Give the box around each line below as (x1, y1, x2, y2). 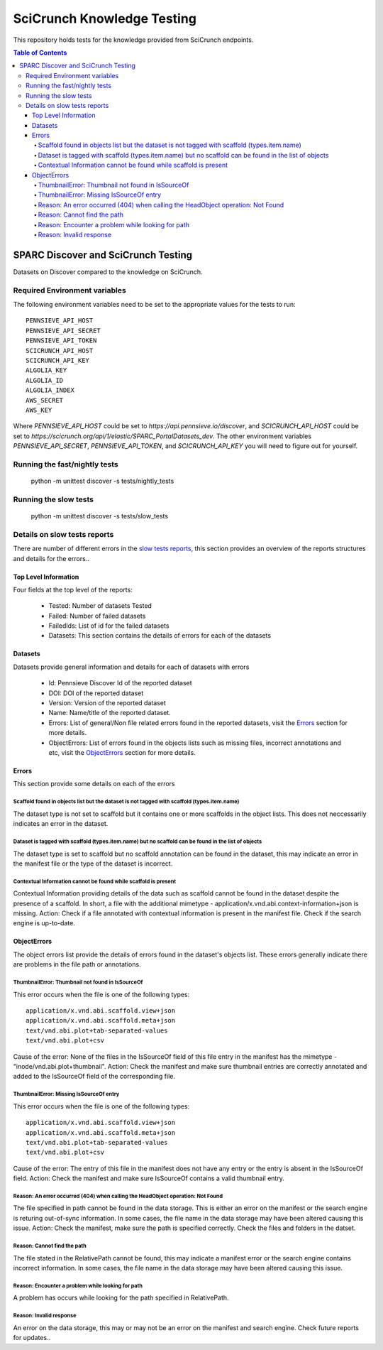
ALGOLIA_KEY (26, 366, 67, 374)
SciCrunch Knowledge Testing (13, 11, 196, 26)
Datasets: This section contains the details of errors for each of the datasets (48, 631, 272, 640)
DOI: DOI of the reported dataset (48, 689, 144, 697)
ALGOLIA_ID (26, 376, 64, 384)
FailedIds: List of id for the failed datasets (48, 621, 170, 630)
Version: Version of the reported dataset (48, 699, 166, 707)
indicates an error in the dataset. (13, 820, 109, 828)
